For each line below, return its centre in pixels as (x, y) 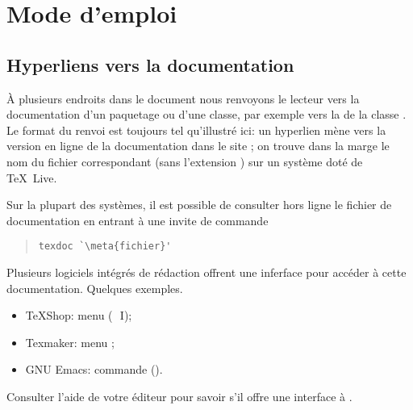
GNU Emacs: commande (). (94, 369)
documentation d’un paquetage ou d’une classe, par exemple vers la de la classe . (206, 114)
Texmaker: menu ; (70, 342)
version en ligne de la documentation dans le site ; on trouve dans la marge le (198, 146)
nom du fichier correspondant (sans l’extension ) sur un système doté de (185, 161)
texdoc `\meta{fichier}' (105, 247)
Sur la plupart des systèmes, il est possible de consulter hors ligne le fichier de (199, 205)
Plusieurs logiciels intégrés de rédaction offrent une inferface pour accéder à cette (206, 272)
